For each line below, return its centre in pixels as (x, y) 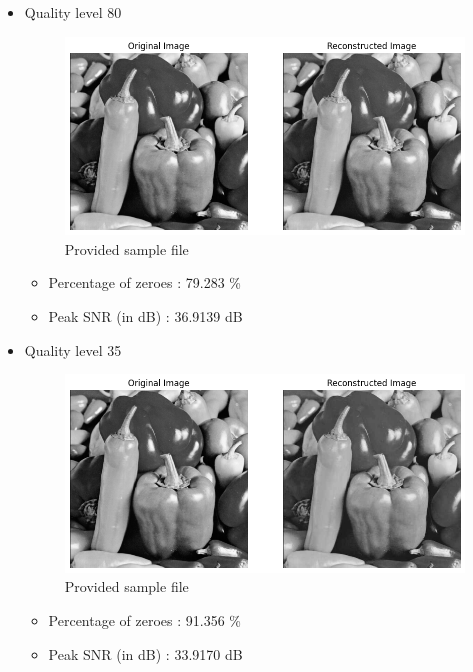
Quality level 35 (73, 349)
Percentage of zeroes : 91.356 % (145, 619)
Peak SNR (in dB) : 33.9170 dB (145, 653)
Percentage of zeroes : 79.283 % (145, 282)
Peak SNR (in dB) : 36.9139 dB (145, 315)
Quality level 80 (73, 12)
